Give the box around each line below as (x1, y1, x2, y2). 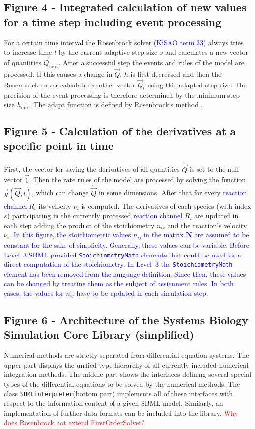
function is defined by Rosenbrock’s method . (67, 99, 203, 110)
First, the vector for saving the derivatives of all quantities (4, 164, 180, 174)
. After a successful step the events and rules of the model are (58, 57, 245, 67)
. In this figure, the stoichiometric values (9, 229, 131, 240)
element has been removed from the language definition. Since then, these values (4, 268, 246, 279)
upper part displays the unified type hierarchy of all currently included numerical (4, 359, 249, 370)
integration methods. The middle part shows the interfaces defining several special (4, 369, 252, 379)
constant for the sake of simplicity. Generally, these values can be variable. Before (4, 239, 249, 250)
